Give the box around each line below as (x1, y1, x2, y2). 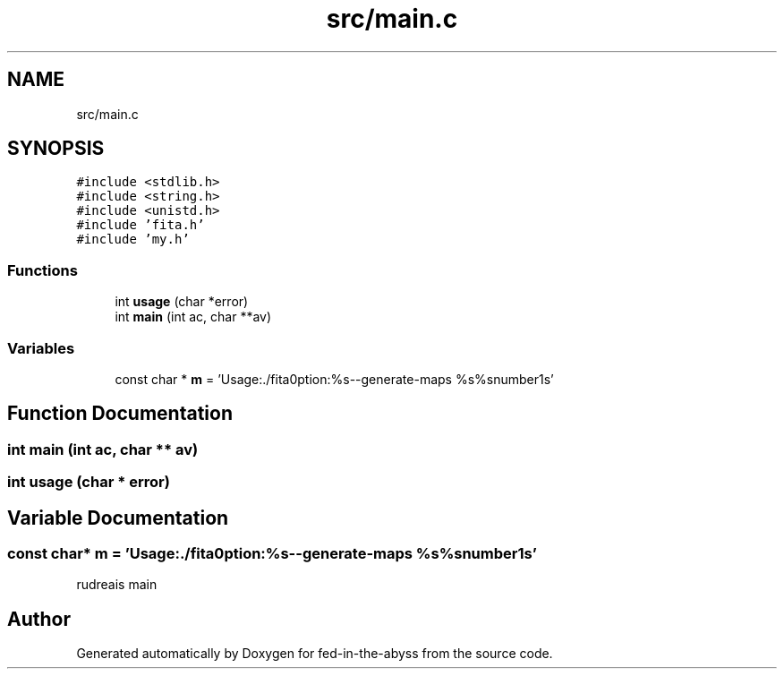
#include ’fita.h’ (76, 218, 205, 233)
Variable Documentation (7, 506, 229, 529)
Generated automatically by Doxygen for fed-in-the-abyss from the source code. (76, 646, 553, 662)
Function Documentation (7, 402, 233, 425)
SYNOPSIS (7, 137, 105, 160)
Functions (7, 261, 78, 279)
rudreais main (76, 577, 158, 593)
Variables (7, 338, 75, 357)
